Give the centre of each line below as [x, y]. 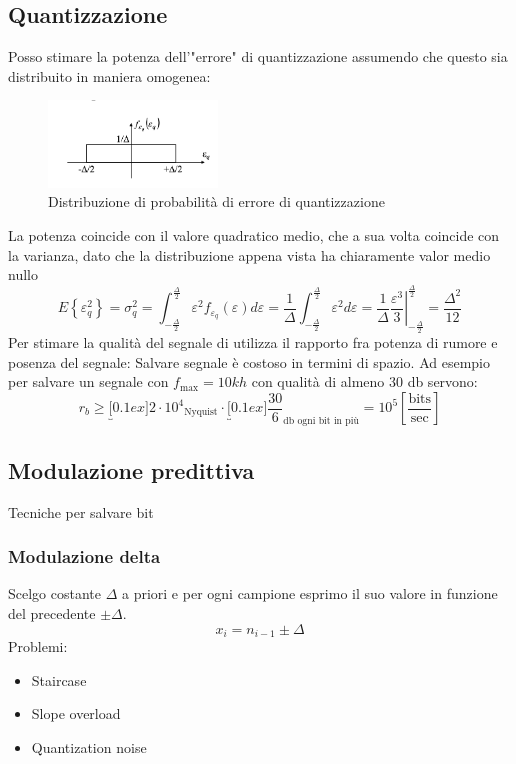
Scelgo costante [55, 593]
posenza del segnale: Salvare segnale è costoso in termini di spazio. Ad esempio [249, 361]
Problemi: [38, 646]
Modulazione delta [84, 556]
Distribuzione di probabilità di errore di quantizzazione [216, 201]
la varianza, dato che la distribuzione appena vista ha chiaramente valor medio [249, 254]
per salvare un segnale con [88, 381]
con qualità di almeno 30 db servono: [364, 381]
